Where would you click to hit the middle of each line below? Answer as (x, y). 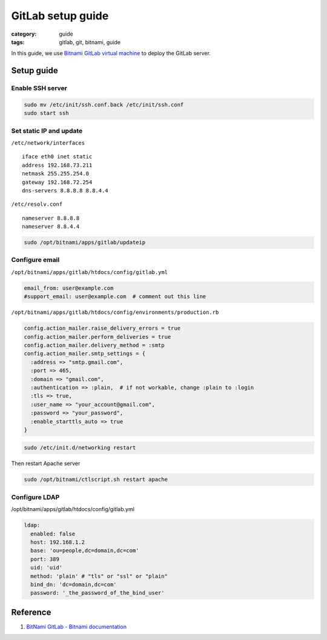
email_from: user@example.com (69, 288)
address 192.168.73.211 (57, 165)
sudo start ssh (46, 113)
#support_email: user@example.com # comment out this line (115, 297)
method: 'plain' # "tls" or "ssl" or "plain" (99, 576)
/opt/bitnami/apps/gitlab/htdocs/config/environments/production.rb (115, 312)
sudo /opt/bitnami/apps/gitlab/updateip (84, 243)
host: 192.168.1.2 (58, 542)
